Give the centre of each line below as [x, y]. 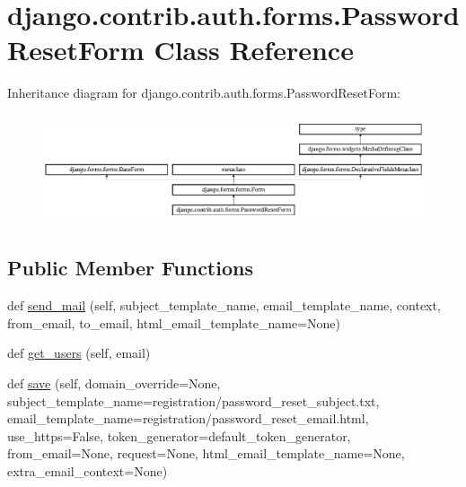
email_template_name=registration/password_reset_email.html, [188, 418]
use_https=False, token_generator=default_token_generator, [179, 435]
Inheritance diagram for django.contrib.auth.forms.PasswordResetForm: [204, 93]
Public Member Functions [130, 268]
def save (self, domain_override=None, [114, 383]
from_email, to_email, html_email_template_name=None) [174, 322]
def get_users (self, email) [79, 353]
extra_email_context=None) [88, 470]
